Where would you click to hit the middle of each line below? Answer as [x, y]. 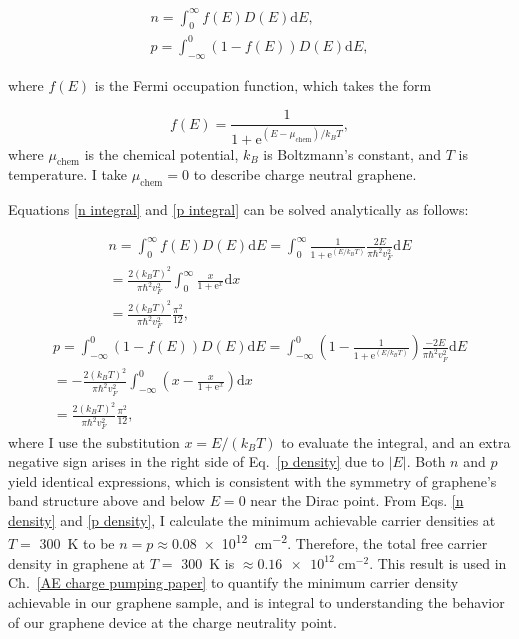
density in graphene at [77, 562]
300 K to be [77, 543]
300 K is [208, 562]
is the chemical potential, [161, 153]
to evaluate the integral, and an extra [396, 441]
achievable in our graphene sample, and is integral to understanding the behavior [256, 601]
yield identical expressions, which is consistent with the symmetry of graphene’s [252, 480]
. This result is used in [438, 562]
